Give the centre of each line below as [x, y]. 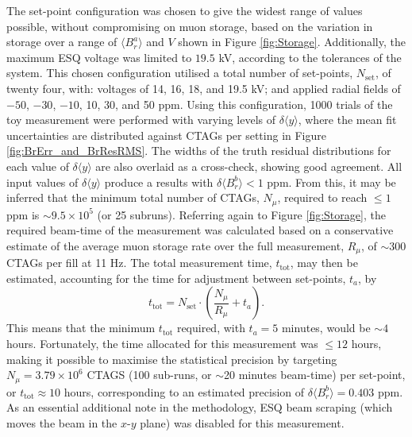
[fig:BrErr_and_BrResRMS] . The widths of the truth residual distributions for [199, 151]
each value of [38, 166]
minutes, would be [326, 328]
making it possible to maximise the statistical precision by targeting [172, 359]
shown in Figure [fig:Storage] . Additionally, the [292, 42]
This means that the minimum [81, 328]
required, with [211, 328]
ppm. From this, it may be [331, 182]
